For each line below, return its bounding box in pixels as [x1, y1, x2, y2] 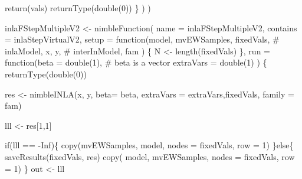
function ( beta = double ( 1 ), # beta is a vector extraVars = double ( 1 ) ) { [5, 56, 267, 69]
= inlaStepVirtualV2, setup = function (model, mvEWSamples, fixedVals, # [5, 33, 280, 45]
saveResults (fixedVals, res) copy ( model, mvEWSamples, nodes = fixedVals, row [5, 150, 295, 162]
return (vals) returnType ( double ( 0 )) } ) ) [5, 2, 151, 14]
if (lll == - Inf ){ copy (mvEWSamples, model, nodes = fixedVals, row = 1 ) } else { [5, 139, 294, 151]
